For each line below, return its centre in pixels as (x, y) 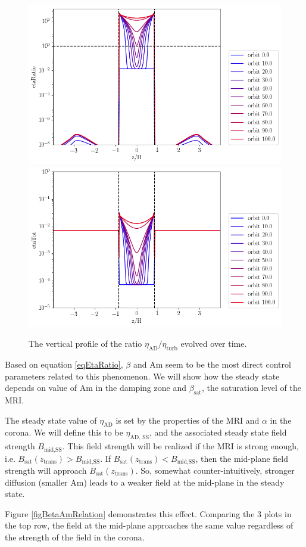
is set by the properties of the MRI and (188, 420)
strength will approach (46, 470)
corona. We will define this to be (64, 432)
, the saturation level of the (251, 388)
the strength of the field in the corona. (75, 537)
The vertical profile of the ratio (85, 344)
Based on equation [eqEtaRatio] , (64, 364)
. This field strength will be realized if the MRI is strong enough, (181, 446)
